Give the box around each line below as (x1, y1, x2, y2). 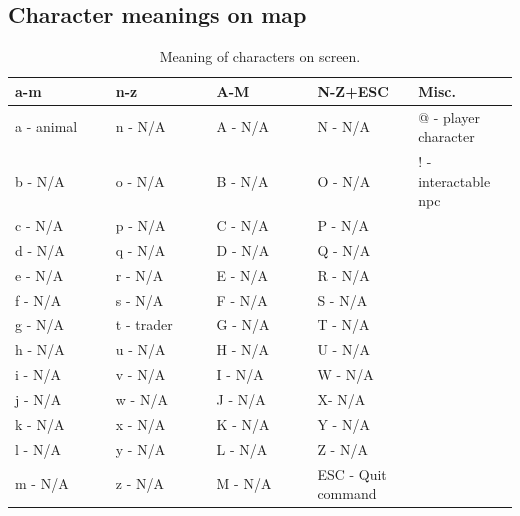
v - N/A (115, 364, 166, 385)
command (317, 483, 377, 504)
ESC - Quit (317, 463, 387, 484)
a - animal (15, 116, 78, 137)
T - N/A (317, 314, 370, 335)
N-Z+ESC (317, 80, 389, 101)
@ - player (418, 106, 481, 127)
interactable (418, 170, 491, 191)
